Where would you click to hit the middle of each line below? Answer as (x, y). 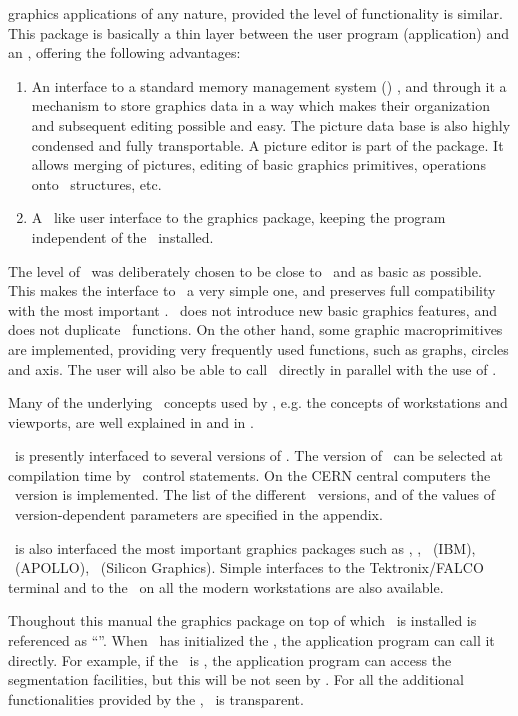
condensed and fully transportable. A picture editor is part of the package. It (267, 144)
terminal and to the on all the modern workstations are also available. (226, 586)
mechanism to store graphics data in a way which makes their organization (260, 105)
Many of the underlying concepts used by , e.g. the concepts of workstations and (258, 402)
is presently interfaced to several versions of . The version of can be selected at (258, 455)
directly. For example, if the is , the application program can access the (230, 659)
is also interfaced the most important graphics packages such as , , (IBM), (245, 547)
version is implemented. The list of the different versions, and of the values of (255, 494)
